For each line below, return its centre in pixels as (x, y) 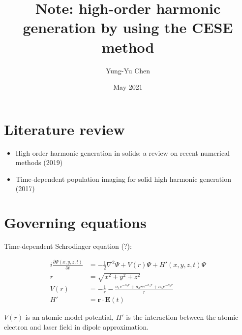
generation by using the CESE (128, 27)
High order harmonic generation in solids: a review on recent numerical (122, 152)
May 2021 (128, 87)
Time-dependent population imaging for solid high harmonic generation (123, 179)
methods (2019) (39, 162)
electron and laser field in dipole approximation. (76, 326)
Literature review (64, 129)
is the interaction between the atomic (182, 317)
